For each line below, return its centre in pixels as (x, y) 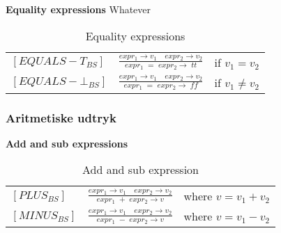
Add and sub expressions (67, 143)
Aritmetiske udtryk (61, 117)
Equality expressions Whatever (78, 9)
